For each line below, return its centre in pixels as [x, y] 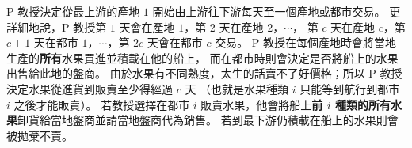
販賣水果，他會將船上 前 [262, 104]
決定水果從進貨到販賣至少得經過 [90, 88]
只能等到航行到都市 [350, 88]
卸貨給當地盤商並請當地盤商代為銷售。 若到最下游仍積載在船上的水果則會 [208, 120]
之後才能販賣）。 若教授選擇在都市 [102, 104]
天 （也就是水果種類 [237, 88]
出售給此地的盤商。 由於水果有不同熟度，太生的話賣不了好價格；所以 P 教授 [204, 73]
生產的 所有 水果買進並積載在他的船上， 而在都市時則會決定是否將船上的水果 [202, 57]
